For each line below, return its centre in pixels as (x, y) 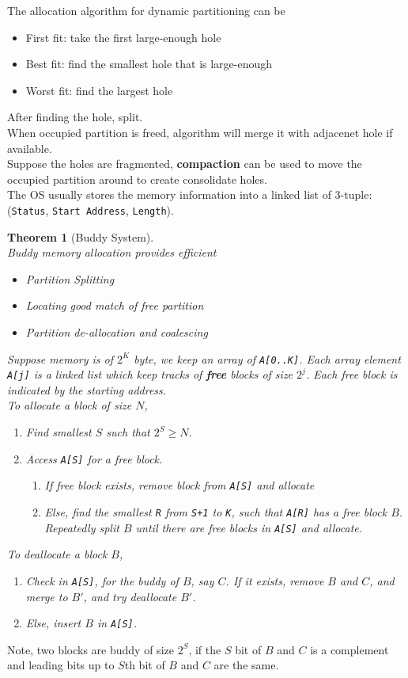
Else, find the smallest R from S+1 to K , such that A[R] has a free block (216, 511)
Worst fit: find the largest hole (99, 90)
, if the (205, 649)
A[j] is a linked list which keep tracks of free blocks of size (150, 374)
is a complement (349, 649)
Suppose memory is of (60, 358)
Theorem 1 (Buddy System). (81, 236)
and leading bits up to (61, 665)
